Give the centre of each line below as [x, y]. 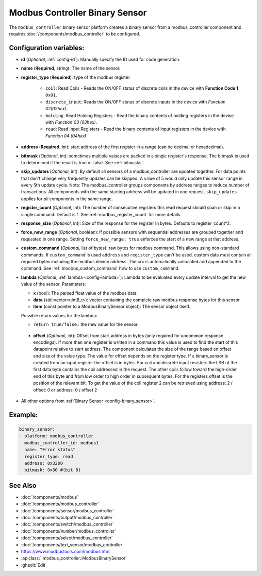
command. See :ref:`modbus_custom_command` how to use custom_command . [100, 268]
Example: [24, 415]
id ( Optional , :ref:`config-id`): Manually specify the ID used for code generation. [101, 59]
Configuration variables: [47, 48]
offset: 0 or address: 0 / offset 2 [65, 390]
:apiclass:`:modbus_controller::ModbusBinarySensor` [74, 558]
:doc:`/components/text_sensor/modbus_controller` [72, 544]
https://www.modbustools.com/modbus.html [66, 551]
